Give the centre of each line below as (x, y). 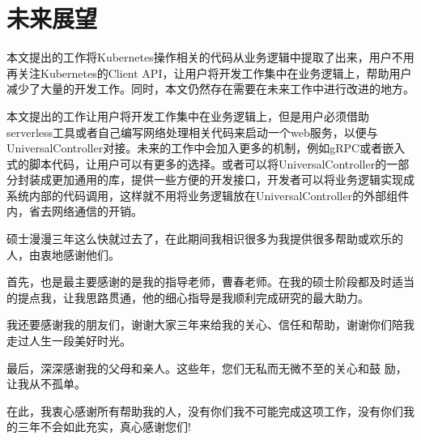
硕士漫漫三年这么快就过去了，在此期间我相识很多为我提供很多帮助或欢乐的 (205, 239)
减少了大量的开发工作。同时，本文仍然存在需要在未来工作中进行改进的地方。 (210, 89)
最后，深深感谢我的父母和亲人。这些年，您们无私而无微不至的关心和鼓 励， (207, 367)
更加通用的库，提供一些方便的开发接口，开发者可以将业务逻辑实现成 (233, 179)
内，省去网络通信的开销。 (74, 211)
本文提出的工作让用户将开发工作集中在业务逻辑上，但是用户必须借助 (188, 115)
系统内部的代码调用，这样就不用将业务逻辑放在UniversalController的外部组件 (208, 195)
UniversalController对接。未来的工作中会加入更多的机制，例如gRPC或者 (195, 148)
